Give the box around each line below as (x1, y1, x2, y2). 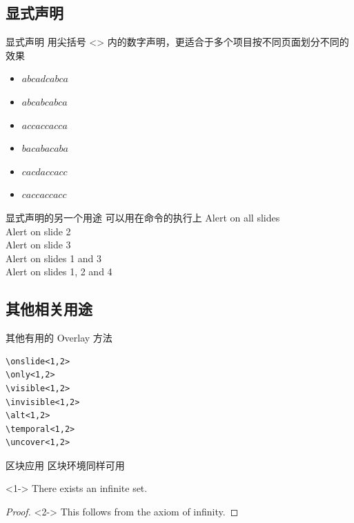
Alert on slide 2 (6, 224, 71, 238)
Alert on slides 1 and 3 (6, 250, 102, 265)
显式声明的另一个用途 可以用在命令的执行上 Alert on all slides (6, 210, 280, 224)
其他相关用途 (6, 298, 92, 319)
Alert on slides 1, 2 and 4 (6, 264, 112, 279)
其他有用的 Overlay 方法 (6, 330, 112, 345)
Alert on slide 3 (6, 237, 71, 252)
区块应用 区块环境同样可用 (6, 457, 125, 472)
